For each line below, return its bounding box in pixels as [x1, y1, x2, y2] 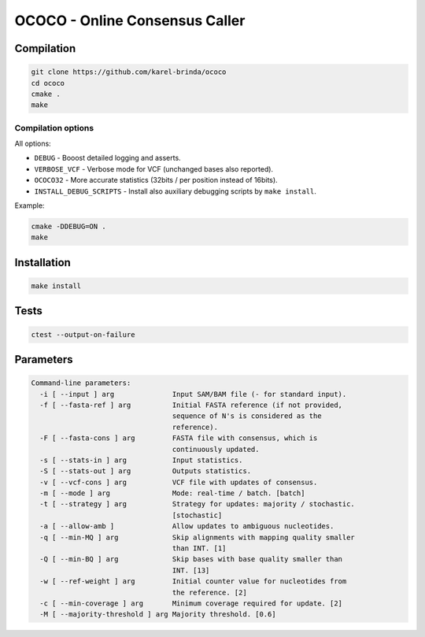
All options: [14, 139, 51, 149]
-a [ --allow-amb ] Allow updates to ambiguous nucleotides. [39, 522, 334, 531]
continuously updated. [172, 445, 260, 454]
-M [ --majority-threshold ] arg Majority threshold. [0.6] [39, 610, 276, 619]
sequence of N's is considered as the [172, 412, 322, 420]
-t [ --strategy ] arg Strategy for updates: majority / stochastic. [39, 500, 356, 509]
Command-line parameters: [31, 379, 131, 387]
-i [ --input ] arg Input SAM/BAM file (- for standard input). [39, 390, 347, 398]
